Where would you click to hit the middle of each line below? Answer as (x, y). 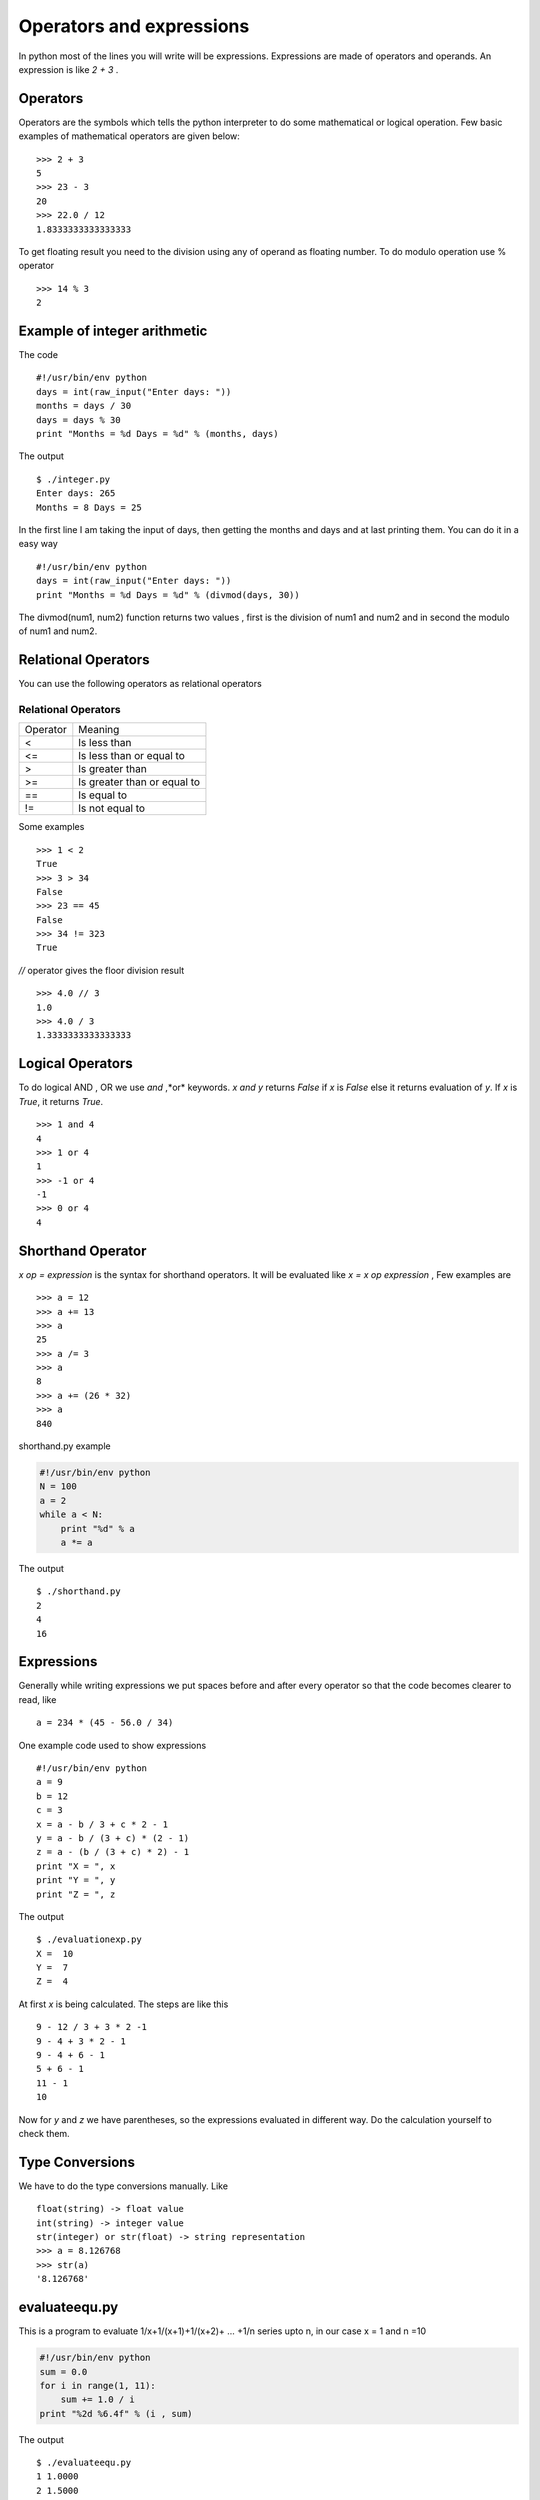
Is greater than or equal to (139, 782)
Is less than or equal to (131, 756)
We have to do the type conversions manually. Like (123, 2186)
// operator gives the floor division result (101, 970)
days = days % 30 (78, 419)
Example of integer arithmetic (113, 330)
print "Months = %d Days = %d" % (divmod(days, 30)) (168, 594)
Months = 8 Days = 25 (89, 507)
